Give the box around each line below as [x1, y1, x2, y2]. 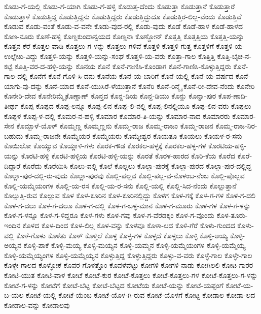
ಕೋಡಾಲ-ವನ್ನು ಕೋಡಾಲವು [4, 299, 70, 310]
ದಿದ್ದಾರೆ [4, 160, 21, 171]
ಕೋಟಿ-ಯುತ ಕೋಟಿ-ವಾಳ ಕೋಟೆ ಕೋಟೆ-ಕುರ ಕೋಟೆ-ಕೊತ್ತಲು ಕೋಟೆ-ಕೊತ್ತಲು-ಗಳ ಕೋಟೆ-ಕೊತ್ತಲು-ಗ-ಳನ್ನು [4, 270, 258, 280]
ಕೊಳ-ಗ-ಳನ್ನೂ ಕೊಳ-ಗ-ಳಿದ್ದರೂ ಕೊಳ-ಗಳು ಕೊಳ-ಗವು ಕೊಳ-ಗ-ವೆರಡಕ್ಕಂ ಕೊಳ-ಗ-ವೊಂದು [4, 210, 214, 221]
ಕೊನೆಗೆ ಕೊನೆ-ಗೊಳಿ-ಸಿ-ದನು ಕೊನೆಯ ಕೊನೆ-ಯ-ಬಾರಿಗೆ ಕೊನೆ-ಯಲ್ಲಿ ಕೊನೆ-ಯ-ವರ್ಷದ [29, 71, 234, 81]
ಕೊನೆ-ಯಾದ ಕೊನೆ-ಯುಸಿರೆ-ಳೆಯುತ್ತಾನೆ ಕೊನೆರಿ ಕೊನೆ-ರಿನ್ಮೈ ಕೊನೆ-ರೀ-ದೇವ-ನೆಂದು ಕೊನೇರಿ [45, 80, 255, 91]
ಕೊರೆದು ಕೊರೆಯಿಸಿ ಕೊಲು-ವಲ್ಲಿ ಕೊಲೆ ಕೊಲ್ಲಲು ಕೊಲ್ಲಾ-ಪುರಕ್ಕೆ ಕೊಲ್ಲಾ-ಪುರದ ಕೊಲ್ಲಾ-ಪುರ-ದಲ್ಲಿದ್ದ [22, 160, 252, 171]
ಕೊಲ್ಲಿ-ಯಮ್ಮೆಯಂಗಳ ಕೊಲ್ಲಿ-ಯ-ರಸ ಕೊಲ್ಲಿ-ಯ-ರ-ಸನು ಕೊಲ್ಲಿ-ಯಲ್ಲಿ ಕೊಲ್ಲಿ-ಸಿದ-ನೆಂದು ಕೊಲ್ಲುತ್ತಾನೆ [4, 180, 237, 191]
